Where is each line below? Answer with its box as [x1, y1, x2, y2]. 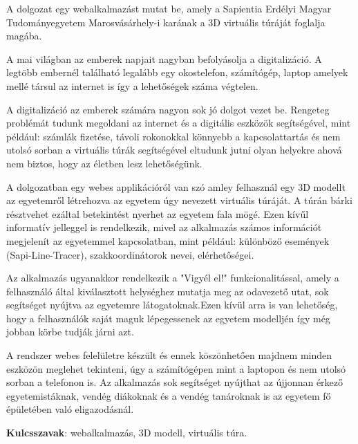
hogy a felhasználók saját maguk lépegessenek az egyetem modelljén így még [6, 311, 330, 325]
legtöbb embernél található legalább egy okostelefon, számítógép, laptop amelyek [6, 65, 348, 80]
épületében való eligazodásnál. [6, 402, 134, 416]
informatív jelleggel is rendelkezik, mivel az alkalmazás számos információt [6, 220, 322, 234]
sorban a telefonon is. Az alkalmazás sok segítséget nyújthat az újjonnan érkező [6, 375, 343, 389]
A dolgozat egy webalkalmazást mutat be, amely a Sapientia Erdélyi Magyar [6, 1, 332, 15]
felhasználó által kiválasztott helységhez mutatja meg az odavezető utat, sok [6, 284, 329, 298]
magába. [6, 28, 42, 43]
